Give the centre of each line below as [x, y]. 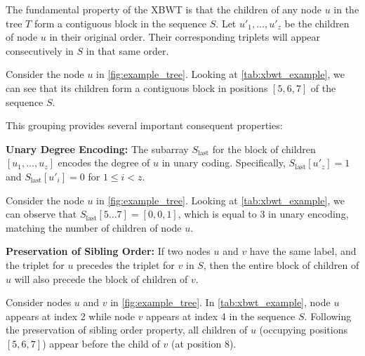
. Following [328, 316]
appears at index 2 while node [71, 316]
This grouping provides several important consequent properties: [144, 125]
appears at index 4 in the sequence [221, 316]
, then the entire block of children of [281, 264]
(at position [196, 343]
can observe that [41, 214]
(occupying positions [303, 330]
